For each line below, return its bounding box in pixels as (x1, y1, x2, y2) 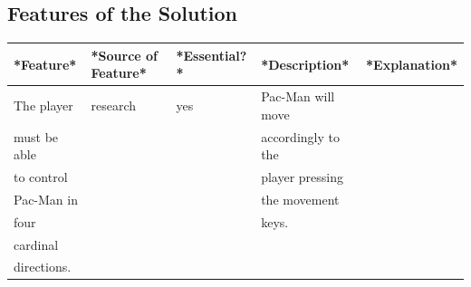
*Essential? (176, 45, 247, 64)
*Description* (261, 54, 350, 73)
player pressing (261, 167, 344, 187)
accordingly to (261, 127, 340, 146)
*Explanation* (366, 54, 457, 73)
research (91, 95, 137, 114)
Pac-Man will (261, 87, 335, 106)
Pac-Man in (14, 189, 78, 208)
